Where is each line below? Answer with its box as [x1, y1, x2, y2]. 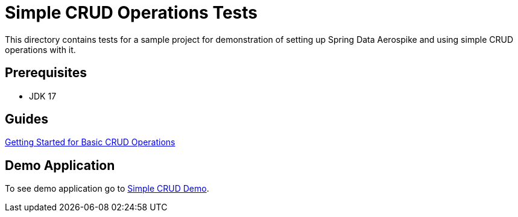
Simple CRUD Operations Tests [5, 2, 258, 23]
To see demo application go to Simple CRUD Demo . [5, 183, 209, 194]
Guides [5, 112, 49, 127]
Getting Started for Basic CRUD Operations [5, 137, 175, 148]
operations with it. [5, 44, 76, 55]
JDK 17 [29, 90, 57, 101]
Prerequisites [5, 65, 87, 81]
